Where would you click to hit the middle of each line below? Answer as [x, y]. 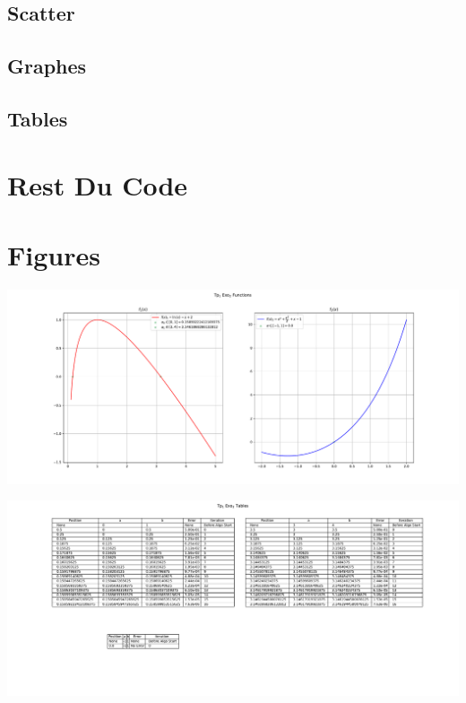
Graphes [47, 66]
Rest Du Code [98, 184]
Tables [38, 118]
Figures [54, 254]
